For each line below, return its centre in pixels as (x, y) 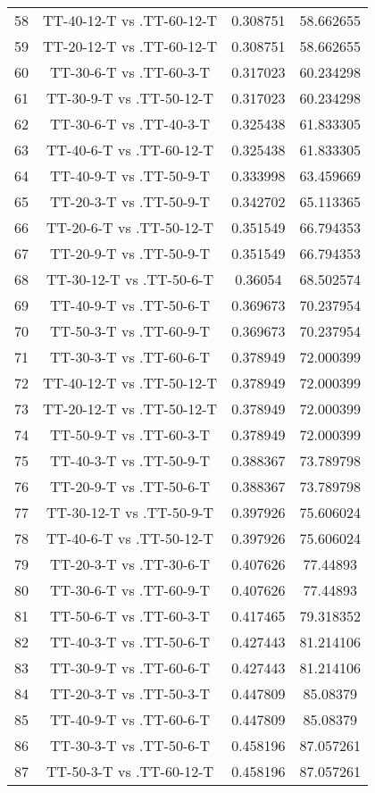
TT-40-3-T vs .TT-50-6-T (130, 642)
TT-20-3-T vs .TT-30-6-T (130, 564)
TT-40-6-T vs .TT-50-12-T (130, 538)
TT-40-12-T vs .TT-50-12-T (130, 383)
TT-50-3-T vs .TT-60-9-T (130, 331)
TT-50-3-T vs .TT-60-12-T (130, 771)
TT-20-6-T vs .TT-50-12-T (130, 227)
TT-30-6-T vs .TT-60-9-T (130, 590)
